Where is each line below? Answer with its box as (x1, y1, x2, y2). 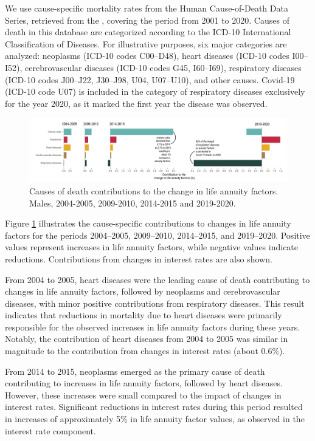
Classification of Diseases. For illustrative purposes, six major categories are (5, 37, 287, 50)
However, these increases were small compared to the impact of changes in (5, 388, 282, 401)
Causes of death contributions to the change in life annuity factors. (29, 184, 279, 197)
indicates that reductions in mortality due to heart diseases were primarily (5, 309, 282, 321)
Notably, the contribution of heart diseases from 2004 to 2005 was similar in (5, 332, 288, 345)
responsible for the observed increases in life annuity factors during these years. (5, 320, 300, 333)
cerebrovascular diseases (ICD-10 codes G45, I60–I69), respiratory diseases (25, 61, 302, 73)
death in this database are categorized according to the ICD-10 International (5, 26, 291, 38)
